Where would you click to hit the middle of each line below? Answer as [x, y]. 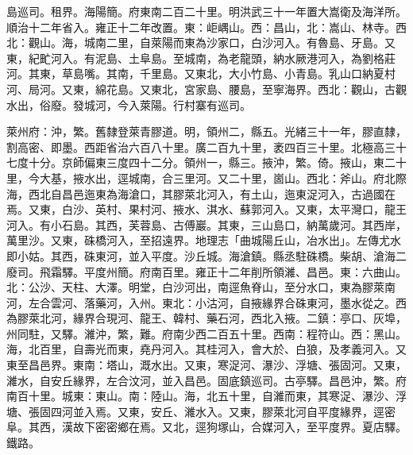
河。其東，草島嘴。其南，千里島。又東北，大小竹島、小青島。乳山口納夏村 [201, 73]
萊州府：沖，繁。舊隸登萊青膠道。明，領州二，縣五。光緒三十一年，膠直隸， [206, 131]
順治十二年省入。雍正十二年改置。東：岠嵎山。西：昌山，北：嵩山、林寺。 [201, 27]
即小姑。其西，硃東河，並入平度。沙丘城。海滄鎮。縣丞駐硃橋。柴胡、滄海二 [206, 255]
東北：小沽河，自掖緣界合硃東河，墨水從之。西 [284, 302]
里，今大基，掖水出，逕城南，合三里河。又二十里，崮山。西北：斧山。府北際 [206, 177]
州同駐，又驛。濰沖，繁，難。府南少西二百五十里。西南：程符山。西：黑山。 [206, 333]
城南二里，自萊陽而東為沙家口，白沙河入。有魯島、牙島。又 [239, 42]
